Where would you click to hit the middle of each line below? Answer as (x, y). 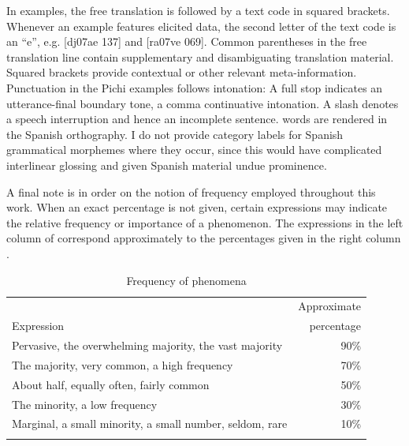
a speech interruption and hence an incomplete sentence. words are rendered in (197, 119)
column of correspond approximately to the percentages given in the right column (204, 238)
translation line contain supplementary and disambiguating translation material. (200, 56)
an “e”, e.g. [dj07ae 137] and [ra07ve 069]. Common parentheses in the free (187, 41)
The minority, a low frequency (85, 404)
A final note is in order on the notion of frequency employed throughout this (191, 191)
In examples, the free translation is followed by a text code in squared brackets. (198, 10)
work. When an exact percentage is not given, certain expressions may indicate (197, 207)
